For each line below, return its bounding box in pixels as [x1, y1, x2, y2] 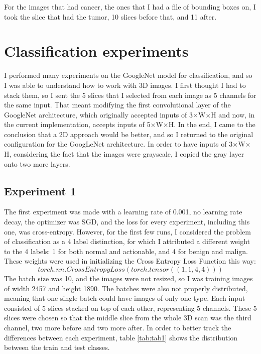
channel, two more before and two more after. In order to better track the [4, 322, 231, 332]
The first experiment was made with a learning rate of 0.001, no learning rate [4, 206, 242, 217]
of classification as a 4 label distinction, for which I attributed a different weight [4, 236, 250, 247]
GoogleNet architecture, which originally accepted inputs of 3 [4, 109, 193, 120]
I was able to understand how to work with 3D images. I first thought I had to [4, 79, 246, 90]
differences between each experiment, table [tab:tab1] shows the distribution [4, 332, 238, 342]
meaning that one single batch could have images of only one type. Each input [4, 293, 245, 303]
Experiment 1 [4, 183, 76, 198]
